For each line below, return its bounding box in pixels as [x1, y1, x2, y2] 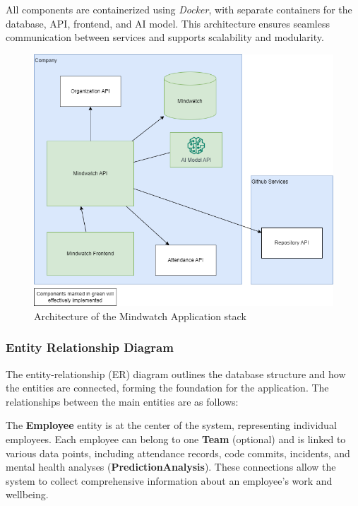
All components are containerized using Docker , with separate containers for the [6, 2, 352, 16]
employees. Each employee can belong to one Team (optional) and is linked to [6, 432, 346, 447]
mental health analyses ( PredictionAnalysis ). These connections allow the [6, 459, 336, 474]
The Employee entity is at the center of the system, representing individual [6, 418, 337, 433]
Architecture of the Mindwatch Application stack [34, 308, 246, 323]
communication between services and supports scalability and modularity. [6, 30, 324, 45]
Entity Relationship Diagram [6, 339, 174, 356]
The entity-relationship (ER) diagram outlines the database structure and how [6, 366, 346, 381]
